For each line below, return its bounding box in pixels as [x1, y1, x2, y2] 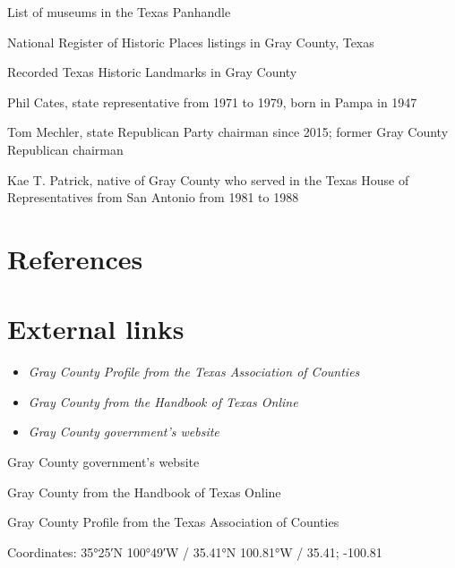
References [7, 240, 143, 276]
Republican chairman [7, 140, 124, 158]
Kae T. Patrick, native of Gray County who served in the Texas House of [7, 170, 409, 189]
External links [7, 310, 185, 347]
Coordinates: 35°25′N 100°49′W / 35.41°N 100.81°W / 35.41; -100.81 [7, 542, 382, 561]
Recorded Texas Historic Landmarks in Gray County [7, 63, 297, 81]
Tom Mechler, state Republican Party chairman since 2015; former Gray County [7, 123, 449, 141]
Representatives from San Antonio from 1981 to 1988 [7, 188, 299, 207]
